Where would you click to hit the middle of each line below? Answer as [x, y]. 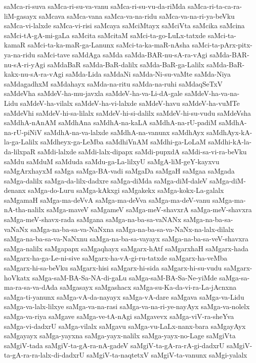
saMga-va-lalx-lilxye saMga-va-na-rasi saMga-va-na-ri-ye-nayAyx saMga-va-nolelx [127, 306]
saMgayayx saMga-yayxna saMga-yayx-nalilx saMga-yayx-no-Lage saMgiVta [120, 336]
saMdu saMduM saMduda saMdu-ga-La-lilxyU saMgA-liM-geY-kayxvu [112, 161]
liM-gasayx [21, 16]
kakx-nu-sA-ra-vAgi [34, 74]
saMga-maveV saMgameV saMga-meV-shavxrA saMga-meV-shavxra [149, 209]
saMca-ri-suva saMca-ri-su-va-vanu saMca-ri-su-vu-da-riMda [95, 6]
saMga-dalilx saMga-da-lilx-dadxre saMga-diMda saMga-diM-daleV [106, 180]
